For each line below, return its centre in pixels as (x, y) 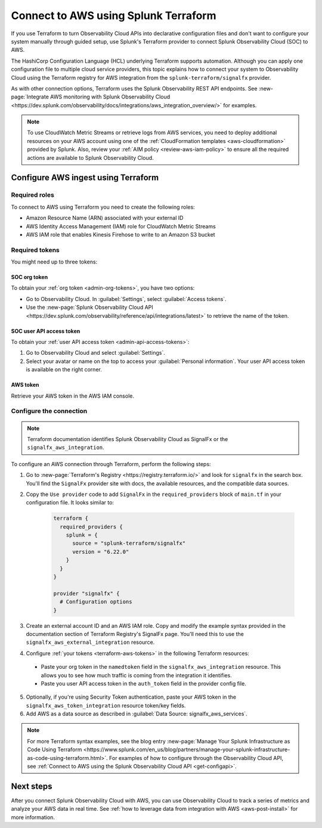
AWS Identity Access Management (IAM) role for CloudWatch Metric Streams (121, 226)
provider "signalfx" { (86, 593)
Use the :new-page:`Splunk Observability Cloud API (89, 308)
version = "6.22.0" (101, 552)
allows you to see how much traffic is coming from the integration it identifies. (136, 675)
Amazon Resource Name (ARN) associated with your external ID (105, 218)
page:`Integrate (30, 97)
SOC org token (30, 277)
